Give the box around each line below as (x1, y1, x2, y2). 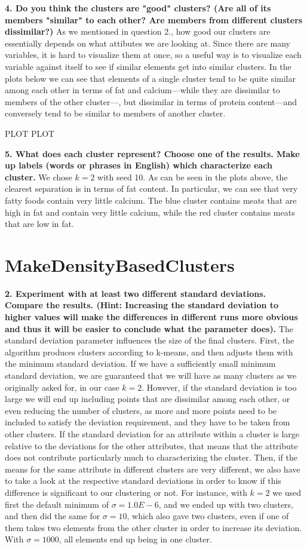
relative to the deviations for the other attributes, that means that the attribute (5, 439, 298, 452)
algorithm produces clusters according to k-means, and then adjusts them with (5, 345, 293, 358)
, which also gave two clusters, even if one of (127, 510, 289, 522)
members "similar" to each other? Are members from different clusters (5, 13, 303, 26)
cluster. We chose (5, 170, 72, 183)
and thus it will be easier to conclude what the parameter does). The (5, 322, 293, 335)
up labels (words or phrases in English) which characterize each (5, 159, 272, 171)
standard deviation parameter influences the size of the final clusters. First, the (5, 334, 294, 346)
